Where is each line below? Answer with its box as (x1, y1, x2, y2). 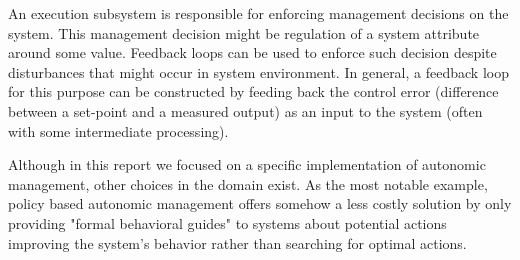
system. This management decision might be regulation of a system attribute (8, 22, 480, 43)
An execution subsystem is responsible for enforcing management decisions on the (8, 3, 509, 23)
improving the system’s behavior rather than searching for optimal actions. (8, 232, 467, 253)
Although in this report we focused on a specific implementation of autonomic (8, 154, 486, 175)
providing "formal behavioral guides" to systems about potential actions (8, 212, 447, 233)
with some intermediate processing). (8, 120, 229, 141)
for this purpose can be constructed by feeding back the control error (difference (8, 81, 499, 102)
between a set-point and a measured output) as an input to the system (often (8, 100, 483, 121)
